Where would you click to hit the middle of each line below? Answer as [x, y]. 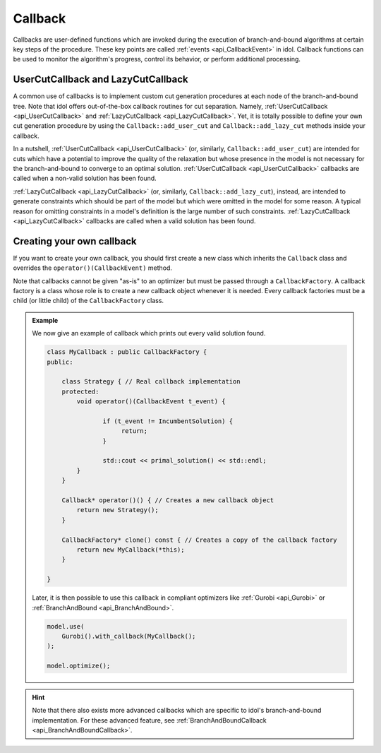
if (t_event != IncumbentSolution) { [168, 421]
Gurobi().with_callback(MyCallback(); [129, 636]
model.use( [66, 626]
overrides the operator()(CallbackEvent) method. [93, 268]
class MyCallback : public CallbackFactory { [127, 352]
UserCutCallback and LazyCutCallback [101, 79]
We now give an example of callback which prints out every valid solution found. [149, 333]
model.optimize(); [79, 666]
